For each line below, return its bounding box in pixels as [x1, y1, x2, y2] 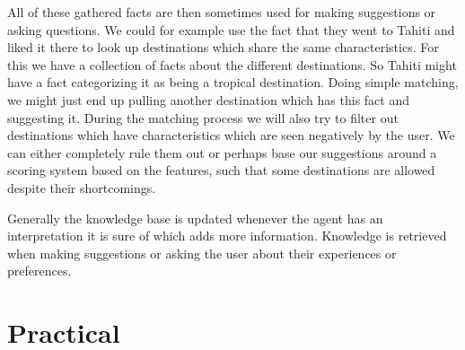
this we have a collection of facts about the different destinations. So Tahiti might [7, 55, 457, 74]
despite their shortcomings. [7, 178, 156, 197]
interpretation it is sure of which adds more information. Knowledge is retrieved [7, 226, 447, 245]
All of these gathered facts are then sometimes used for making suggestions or [7, 3, 436, 21]
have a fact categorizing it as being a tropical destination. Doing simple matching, [7, 73, 459, 92]
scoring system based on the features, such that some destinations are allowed [7, 161, 435, 179]
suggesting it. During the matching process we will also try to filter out [7, 108, 399, 127]
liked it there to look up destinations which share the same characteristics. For [7, 38, 439, 57]
